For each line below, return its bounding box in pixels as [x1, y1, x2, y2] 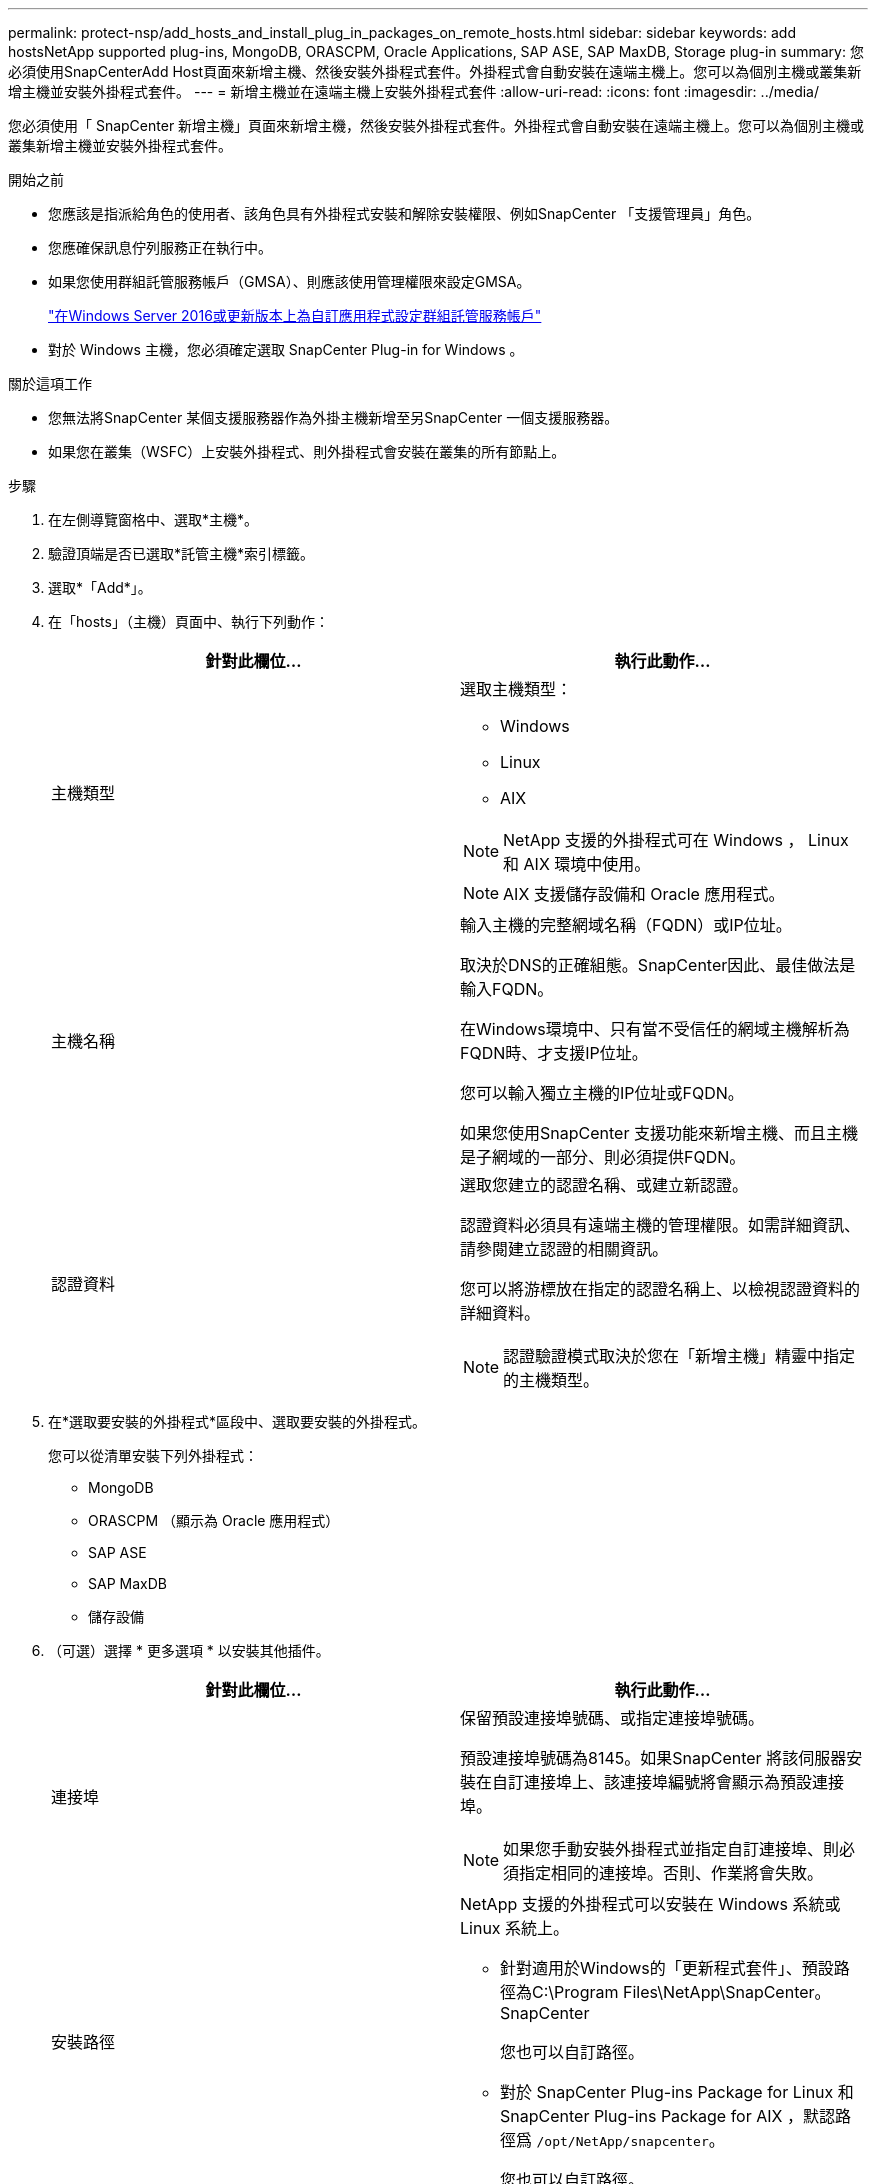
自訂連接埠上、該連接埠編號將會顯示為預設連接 [492, 1772, 845, 1792]
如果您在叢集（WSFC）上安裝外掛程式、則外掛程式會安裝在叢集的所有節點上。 [48, 443, 566, 460]
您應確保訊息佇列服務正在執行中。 [48, 239, 272, 256]
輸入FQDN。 [460, 979, 554, 999]
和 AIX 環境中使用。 [503, 854, 651, 874]
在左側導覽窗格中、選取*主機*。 [48, 511, 259, 528]
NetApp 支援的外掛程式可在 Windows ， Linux [503, 830, 849, 850]
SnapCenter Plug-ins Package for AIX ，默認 [500, 2106, 835, 2126]
